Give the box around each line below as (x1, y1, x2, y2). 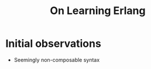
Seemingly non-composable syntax (13, 56, 100, 63)
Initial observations (5, 37, 102, 50)
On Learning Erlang (50, 4, 146, 18)
